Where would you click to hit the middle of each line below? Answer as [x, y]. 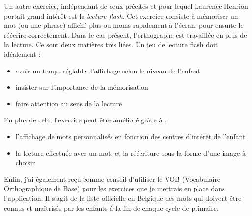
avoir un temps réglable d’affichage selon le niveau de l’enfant [108, 70]
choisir [25, 162]
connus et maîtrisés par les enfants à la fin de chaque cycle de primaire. [111, 207]
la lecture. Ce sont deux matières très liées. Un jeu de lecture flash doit [111, 44]
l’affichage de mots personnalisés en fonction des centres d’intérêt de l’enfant [130, 136]
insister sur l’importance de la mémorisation [82, 87]
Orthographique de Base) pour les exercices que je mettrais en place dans [114, 188]
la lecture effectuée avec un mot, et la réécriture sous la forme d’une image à [130, 153]
